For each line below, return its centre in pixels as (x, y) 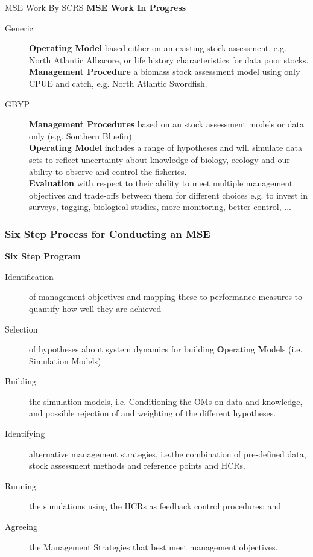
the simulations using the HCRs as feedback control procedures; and (155, 506)
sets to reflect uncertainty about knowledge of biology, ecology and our (160, 159)
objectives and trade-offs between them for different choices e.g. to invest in (168, 195)
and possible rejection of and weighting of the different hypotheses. (153, 413)
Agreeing (21, 527)
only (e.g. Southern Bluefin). (82, 135)
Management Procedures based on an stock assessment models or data (167, 124)
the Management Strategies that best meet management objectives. (153, 546)
